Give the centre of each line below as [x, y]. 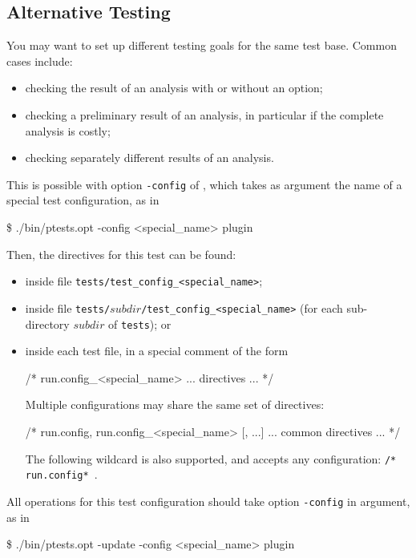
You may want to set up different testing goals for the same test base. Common [202, 45]
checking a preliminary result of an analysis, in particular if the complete [204, 114]
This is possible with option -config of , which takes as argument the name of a [204, 184]
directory [47, 323]
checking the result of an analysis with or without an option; [174, 88]
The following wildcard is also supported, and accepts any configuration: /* [211, 458]
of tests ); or [140, 323]
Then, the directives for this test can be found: [121, 254]
